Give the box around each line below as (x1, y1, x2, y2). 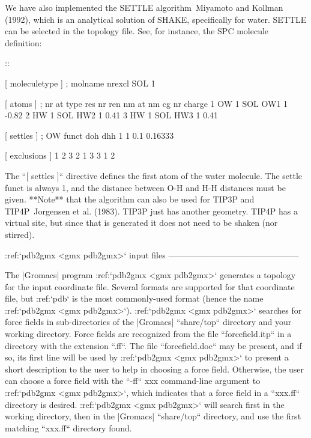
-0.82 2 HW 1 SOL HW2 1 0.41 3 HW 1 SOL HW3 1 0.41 (5, 109, 219, 121)
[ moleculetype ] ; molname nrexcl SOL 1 (5, 76, 155, 89)
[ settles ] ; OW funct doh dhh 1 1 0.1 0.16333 (5, 129, 174, 141)
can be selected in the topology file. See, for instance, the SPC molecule (5, 25, 269, 37)
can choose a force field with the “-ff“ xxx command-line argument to (5, 374, 261, 387)
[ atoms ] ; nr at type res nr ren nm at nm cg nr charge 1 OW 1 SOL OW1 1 (5, 97, 288, 109)
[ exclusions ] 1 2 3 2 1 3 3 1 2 (5, 149, 115, 162)
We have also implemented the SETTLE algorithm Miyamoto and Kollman (5, 1, 283, 13)
